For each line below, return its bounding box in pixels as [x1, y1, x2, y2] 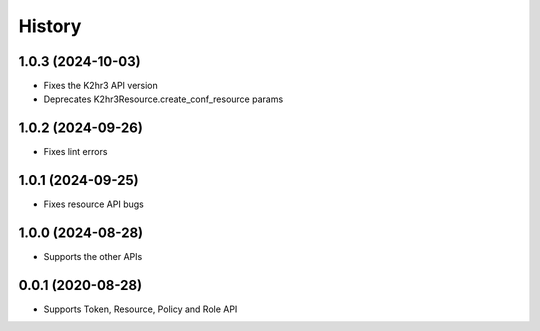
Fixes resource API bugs [43, 198, 144, 210]
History [18, 15, 82, 37]
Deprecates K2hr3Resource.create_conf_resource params [43, 93, 284, 105]
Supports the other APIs [43, 251, 143, 263]
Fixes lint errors [43, 146, 108, 158]
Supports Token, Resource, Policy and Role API [43, 303, 238, 315]
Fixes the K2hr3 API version [43, 80, 159, 92]
